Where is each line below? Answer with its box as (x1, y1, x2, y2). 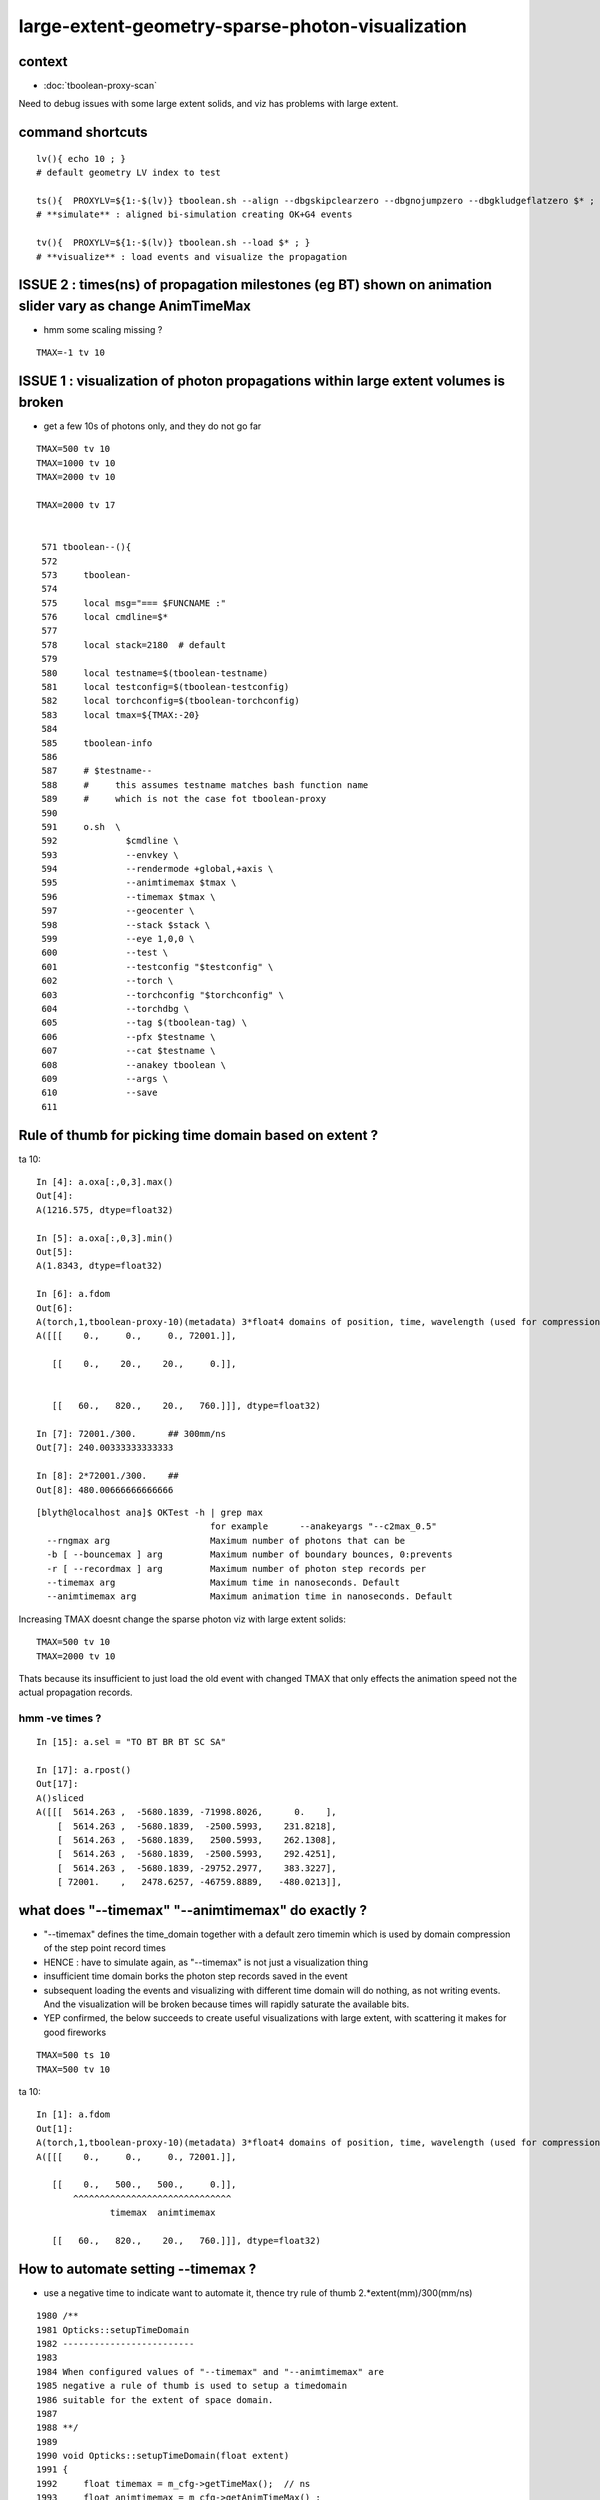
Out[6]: (36, 1302, 74, 1314)
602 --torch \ (41, 975, 174, 987)
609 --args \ (41, 1073, 169, 1084)
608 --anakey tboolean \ (41, 1059, 227, 1070)
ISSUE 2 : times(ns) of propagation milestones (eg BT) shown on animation (18, 276, 492, 294)
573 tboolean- (41, 569, 132, 580)
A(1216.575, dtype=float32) (36, 1204, 174, 1215)
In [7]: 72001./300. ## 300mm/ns (36, 1428, 227, 1440)
